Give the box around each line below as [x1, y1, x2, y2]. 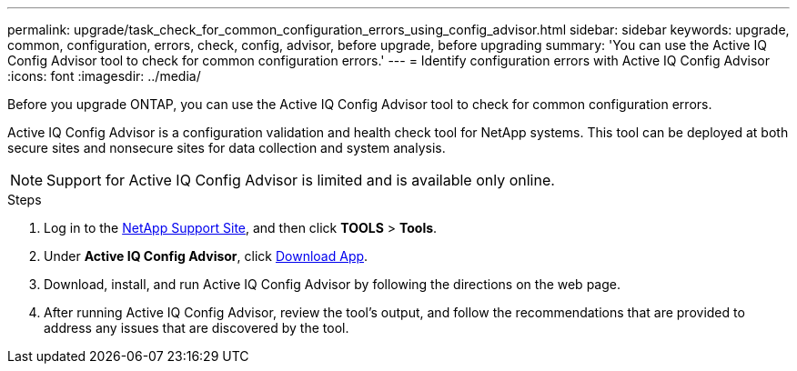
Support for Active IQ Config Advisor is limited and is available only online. [46, 171, 555, 189]
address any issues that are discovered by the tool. [44, 320, 349, 336]
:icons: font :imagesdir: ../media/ [7, 68, 201, 84]
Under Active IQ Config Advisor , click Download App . [44, 248, 368, 264]
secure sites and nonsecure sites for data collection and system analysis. [7, 140, 446, 155]
